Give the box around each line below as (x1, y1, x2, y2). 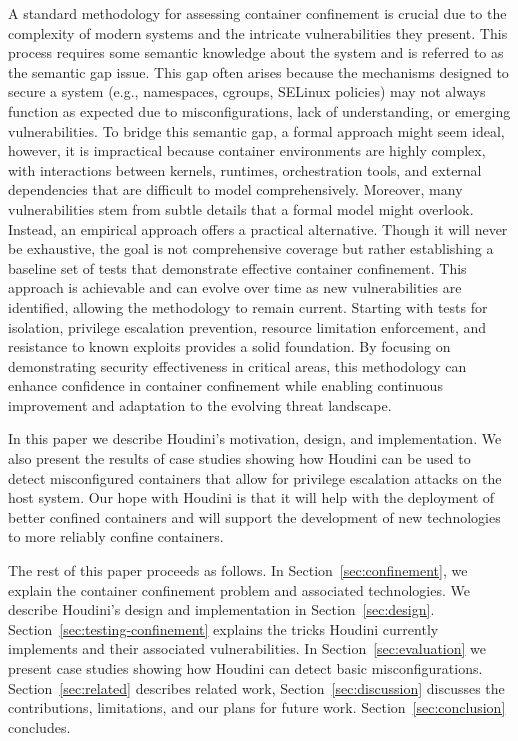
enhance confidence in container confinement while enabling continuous (8, 375, 443, 396)
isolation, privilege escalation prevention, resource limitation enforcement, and (8, 316, 487, 337)
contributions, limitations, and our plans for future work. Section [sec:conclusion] (8, 697, 506, 718)
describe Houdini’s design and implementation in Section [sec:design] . (8, 599, 435, 620)
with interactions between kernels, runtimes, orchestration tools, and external (8, 159, 482, 180)
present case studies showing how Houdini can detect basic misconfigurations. (8, 658, 483, 678)
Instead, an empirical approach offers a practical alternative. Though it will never (8, 218, 508, 239)
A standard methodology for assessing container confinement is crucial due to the (8, 3, 507, 23)
